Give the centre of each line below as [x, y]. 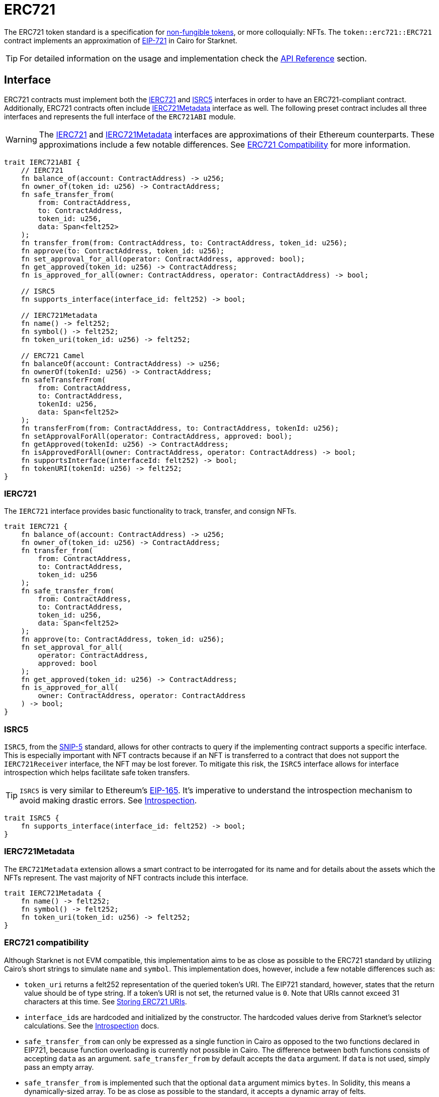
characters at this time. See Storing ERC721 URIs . [106, 1001]
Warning [21, 139]
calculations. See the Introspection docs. [92, 1025]
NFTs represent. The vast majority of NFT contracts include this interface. [126, 877]
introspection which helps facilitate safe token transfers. [97, 773]
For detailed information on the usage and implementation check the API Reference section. [193, 58]
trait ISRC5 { [32, 818]
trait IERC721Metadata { [53, 893]
